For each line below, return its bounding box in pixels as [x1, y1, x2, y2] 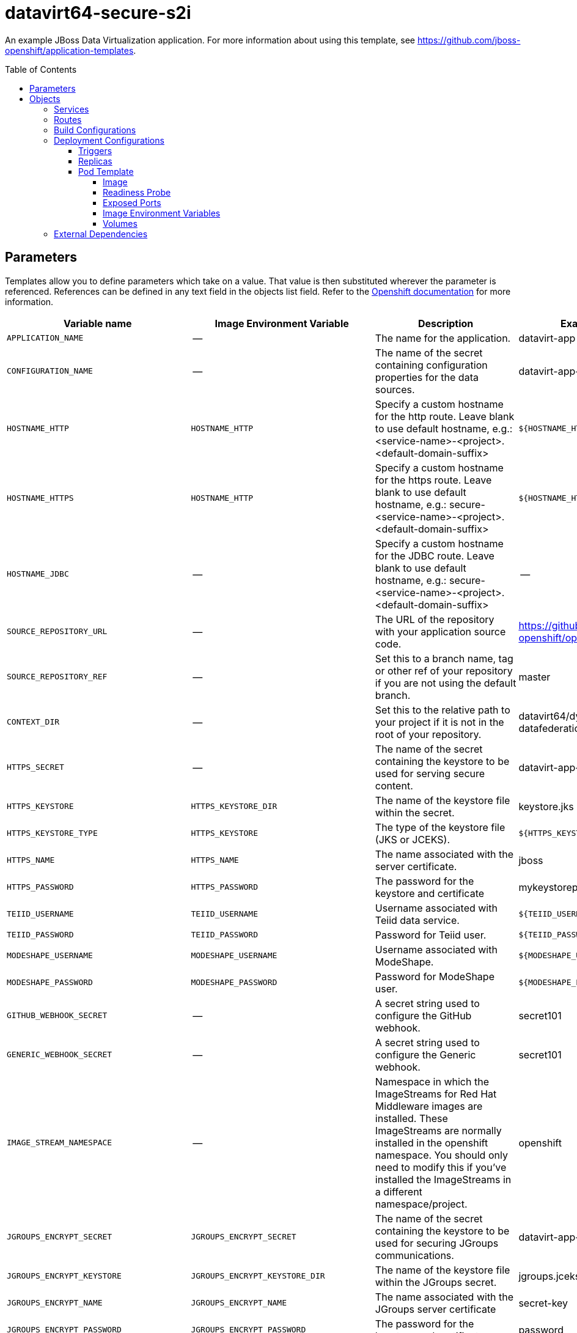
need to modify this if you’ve [375, 1161, 507, 1173]
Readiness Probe [103, 186, 171, 198]
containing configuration [375, 358, 488, 371]
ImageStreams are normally [375, 1124, 502, 1137]
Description [417, 317, 474, 330]
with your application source [375, 625, 506, 638]
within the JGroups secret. [375, 1276, 497, 1288]
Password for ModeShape [375, 970, 494, 983]
